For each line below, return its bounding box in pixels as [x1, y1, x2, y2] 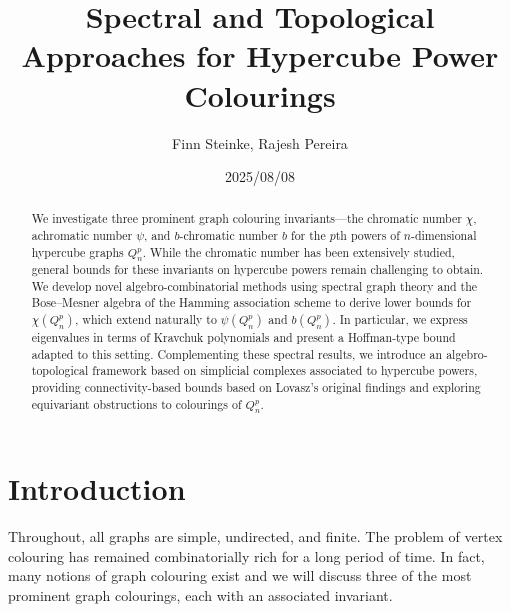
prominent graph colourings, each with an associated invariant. [8, 584, 393, 605]
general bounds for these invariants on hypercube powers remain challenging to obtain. [31, 261, 484, 278]
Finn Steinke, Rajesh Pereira [172, 132, 348, 153]
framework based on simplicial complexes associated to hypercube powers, [92, 362, 478, 379]
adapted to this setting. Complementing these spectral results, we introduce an [31, 345, 443, 362]
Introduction [8, 468, 186, 509]
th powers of [335, 227, 400, 244]
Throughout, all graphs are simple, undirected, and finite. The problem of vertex [8, 526, 503, 547]
